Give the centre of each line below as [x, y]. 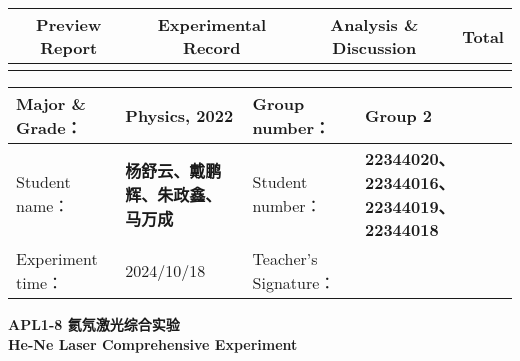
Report [69, 47]
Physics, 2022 [179, 115]
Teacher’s [285, 258]
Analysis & [374, 24]
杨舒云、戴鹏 [173, 170]
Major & [51, 103]
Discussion [374, 47]
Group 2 [399, 115]
